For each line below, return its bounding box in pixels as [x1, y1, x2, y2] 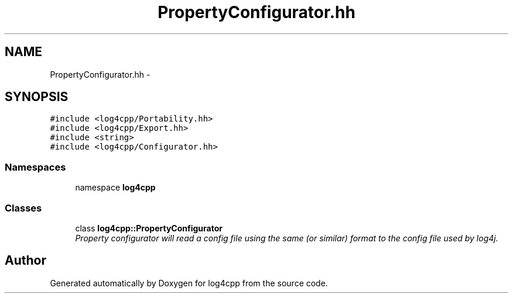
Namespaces [5, 161, 66, 173]
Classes [5, 202, 42, 214]
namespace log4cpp [75, 182, 156, 193]
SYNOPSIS [5, 89, 69, 105]
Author [5, 253, 46, 268]
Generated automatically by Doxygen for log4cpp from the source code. [50, 278, 328, 288]
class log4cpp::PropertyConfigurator [75, 223, 223, 233]
